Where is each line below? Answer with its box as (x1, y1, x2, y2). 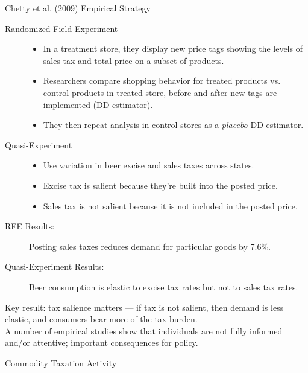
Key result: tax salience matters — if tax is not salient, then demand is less (5, 301, 284, 313)
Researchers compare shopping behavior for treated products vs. (43, 74, 281, 87)
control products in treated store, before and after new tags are (43, 86, 277, 98)
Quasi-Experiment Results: (5, 260, 104, 273)
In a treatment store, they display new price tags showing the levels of (43, 42, 303, 55)
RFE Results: (5, 220, 55, 232)
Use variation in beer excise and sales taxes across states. (43, 159, 254, 171)
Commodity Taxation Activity (5, 356, 117, 369)
